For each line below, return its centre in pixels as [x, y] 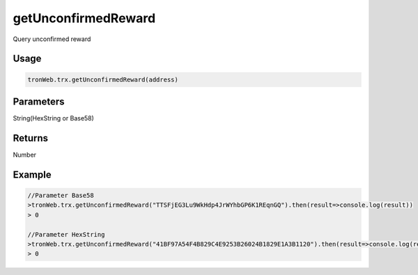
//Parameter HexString [66, 234]
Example [32, 174]
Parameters [39, 101]
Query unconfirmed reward [52, 39]
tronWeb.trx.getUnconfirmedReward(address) [103, 79]
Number [25, 155]
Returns [31, 138]
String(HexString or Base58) [53, 118]
